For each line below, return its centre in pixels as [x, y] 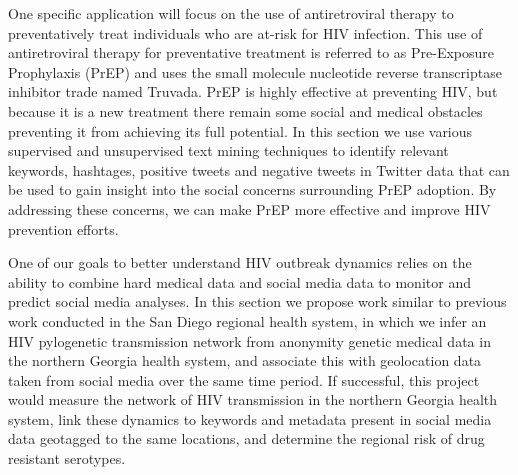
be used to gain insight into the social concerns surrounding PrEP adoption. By [252, 189]
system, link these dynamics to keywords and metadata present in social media [250, 418]
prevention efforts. [63, 228]
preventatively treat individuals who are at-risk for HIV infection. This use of [245, 32]
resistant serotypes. [67, 458]
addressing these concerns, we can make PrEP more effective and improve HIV [249, 208]
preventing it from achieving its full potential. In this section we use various [240, 130]
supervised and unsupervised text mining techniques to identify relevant [228, 150]
